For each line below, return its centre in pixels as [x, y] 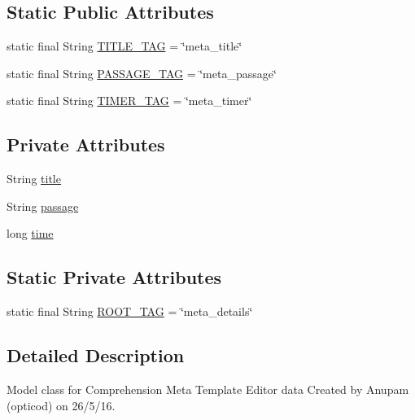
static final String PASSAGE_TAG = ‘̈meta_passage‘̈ [142, 73]
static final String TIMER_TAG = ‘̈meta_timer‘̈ [129, 101]
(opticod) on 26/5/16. [61, 405]
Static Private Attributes [114, 277]
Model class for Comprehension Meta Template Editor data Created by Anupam [208, 389]
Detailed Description [96, 355]
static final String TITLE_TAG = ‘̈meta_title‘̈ [124, 46]
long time [30, 233]
